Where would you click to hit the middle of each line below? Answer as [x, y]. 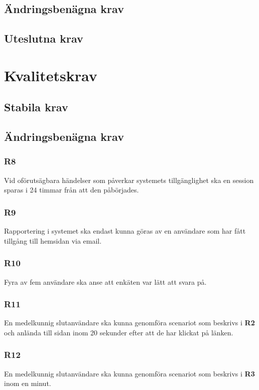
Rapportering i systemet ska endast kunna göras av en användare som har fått [125, 231]
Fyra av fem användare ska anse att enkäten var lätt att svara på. [105, 281]
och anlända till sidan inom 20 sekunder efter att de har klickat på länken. [119, 332]
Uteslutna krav [44, 38]
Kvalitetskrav [51, 75]
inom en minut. [28, 383]
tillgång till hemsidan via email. [53, 240]
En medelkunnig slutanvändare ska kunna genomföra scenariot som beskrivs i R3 [129, 373]
